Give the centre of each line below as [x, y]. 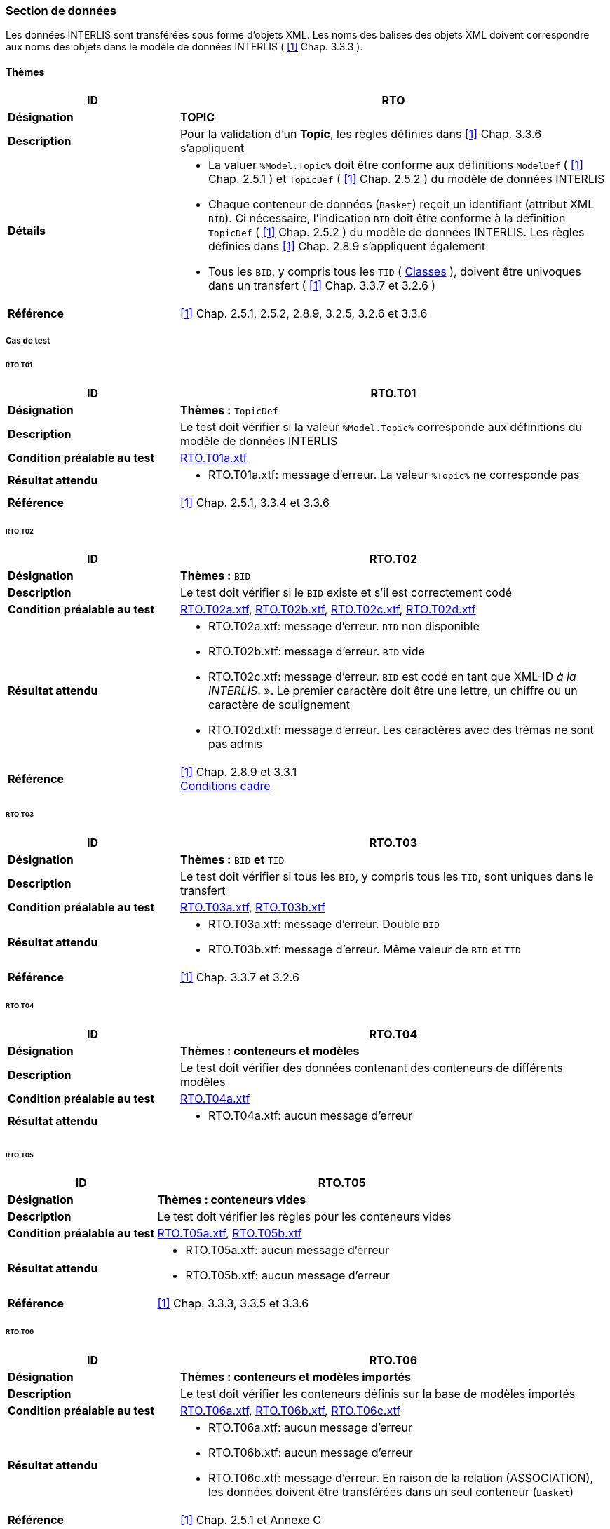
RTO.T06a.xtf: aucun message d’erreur [310, 1428]
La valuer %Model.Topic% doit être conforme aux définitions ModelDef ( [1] [396, 164]
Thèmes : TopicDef [229, 410]
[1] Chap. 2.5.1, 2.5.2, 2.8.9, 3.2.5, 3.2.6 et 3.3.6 [304, 313]
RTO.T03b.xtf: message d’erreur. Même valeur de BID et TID [364, 950]
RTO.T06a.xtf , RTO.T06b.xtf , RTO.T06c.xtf [290, 1411]
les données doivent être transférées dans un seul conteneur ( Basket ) [391, 1492]
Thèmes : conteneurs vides [232, 1200]
